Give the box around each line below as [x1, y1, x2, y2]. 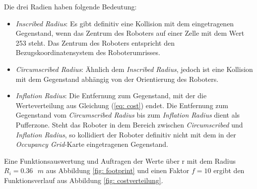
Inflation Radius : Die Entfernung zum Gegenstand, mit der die [15, 90, 207, 101]
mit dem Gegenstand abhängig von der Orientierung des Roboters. [15, 73, 219, 84]
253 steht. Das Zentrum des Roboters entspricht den [15, 37, 175, 48]
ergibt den [213, 165, 245, 176]
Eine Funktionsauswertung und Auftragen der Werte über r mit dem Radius [4, 155, 236, 166]
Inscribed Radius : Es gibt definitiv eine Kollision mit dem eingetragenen [15, 18, 234, 28]
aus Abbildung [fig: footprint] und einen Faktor [46, 165, 190, 176]
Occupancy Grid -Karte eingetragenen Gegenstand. [15, 139, 168, 149]
